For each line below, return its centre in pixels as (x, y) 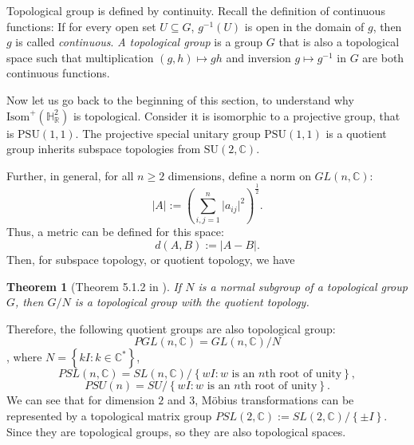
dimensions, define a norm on (239, 175)
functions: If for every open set (81, 26)
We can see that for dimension (81, 400)
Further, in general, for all (70, 175)
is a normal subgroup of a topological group (303, 286)
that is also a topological (339, 42)
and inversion (258, 57)
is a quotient (356, 133)
